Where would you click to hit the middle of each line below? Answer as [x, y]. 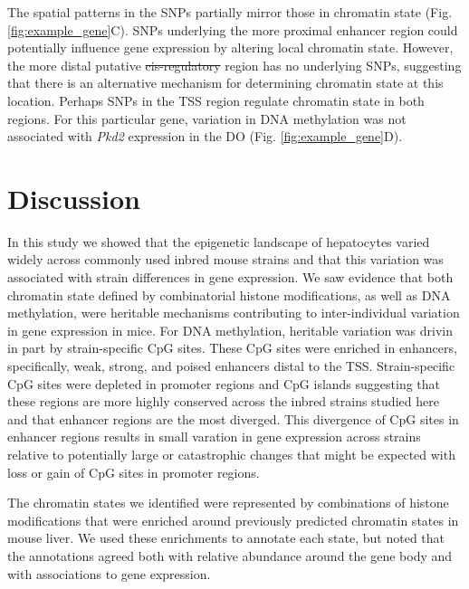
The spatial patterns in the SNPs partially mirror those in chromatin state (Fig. [230, 12]
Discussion [74, 198]
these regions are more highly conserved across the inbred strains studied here [223, 401]
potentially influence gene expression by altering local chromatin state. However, [230, 47]
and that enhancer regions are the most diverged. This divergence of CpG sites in [233, 418]
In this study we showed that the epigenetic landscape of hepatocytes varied [219, 241]
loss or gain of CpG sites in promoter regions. [134, 472]
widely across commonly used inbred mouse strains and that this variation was [225, 259]
